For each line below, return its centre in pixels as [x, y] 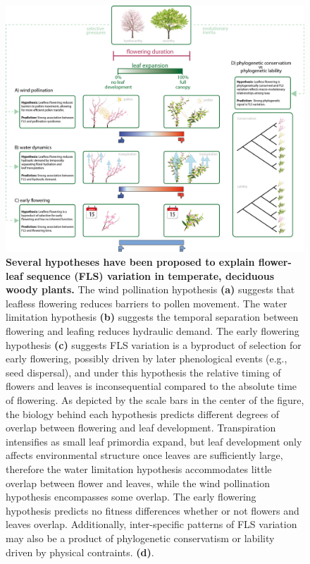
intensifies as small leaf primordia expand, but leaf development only [154, 441]
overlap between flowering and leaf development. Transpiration [141, 428]
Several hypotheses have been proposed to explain [130, 262]
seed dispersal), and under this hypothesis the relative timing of [143, 372]
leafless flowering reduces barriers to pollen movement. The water [147, 303]
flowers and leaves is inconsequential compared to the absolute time [151, 386]
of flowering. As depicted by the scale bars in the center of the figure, [155, 400]
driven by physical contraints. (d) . [80, 552]
